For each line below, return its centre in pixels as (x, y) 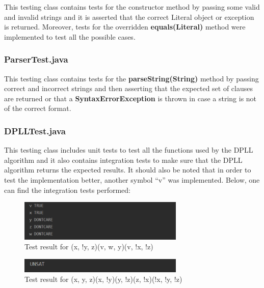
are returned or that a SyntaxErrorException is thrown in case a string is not (130, 98)
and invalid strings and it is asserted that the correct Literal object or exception (129, 17)
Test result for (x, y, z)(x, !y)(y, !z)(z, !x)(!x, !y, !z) (103, 279)
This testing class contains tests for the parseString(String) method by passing (131, 78)
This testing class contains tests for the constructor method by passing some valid (132, 7)
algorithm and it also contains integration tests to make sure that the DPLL (123, 160)
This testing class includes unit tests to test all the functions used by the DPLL (129, 150)
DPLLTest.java (35, 131)
